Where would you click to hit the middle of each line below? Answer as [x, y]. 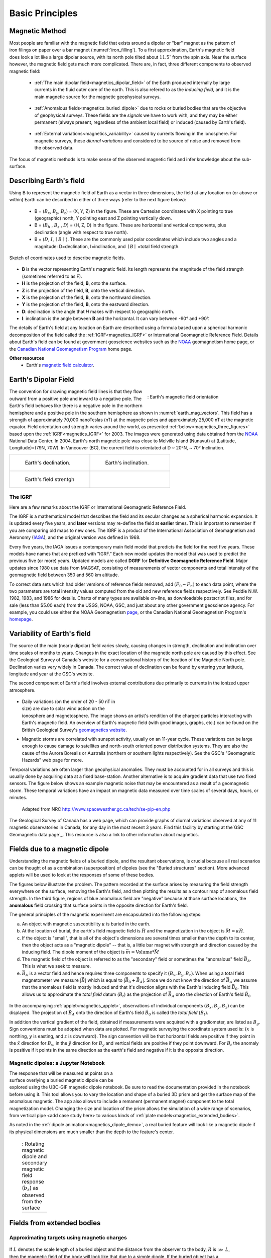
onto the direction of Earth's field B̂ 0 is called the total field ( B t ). [142, 1013]
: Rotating [33, 1144]
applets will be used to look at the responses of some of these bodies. [82, 875]
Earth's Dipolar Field [42, 380]
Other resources [27, 358]
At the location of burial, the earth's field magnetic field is [81, 931]
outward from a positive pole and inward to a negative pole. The [76, 399]
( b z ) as [30, 1189]
